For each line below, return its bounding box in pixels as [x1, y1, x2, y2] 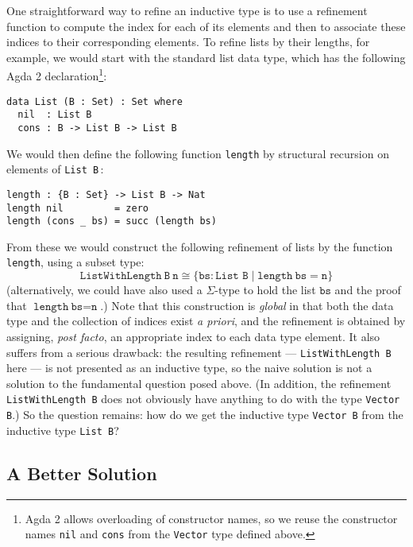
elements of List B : [6, 161, 104, 177]
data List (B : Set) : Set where [6, 95, 183, 107]
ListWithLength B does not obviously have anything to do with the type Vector [6, 390, 400, 407]
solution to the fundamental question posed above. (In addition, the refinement [6, 374, 392, 391]
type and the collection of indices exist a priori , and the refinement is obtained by [6, 312, 406, 329]
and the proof [334, 281, 401, 298]
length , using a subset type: [6, 254, 145, 270]
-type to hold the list [214, 281, 316, 298]
